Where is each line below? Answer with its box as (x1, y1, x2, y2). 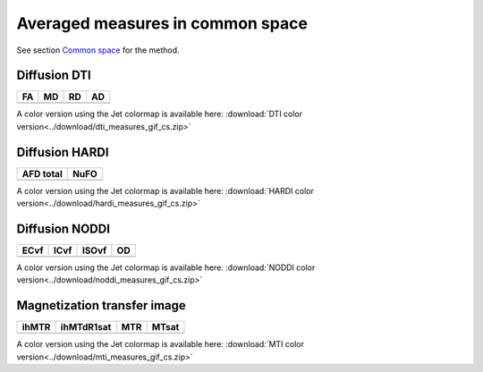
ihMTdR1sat (60, 321, 112, 334)
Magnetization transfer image (16, 298, 187, 313)
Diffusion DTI (16, 68, 91, 83)
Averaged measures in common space (16, 13, 309, 33)
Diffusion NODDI (16, 221, 111, 236)
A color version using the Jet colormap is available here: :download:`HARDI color (16, 185, 315, 196)
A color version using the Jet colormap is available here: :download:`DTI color (16, 108, 303, 120)
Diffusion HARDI (16, 144, 109, 160)
